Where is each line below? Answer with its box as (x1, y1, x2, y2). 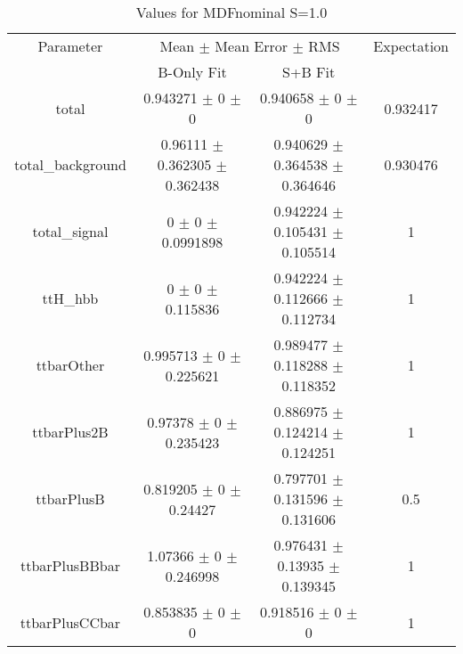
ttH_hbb (42, 288, 99, 308)
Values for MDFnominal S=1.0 (135, 2, 328, 22)
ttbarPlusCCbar (20, 611, 121, 633)
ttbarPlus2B (32, 421, 109, 442)
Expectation (373, 36, 449, 56)
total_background (14, 154, 126, 175)
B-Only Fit (158, 61, 227, 82)
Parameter (37, 36, 103, 56)
